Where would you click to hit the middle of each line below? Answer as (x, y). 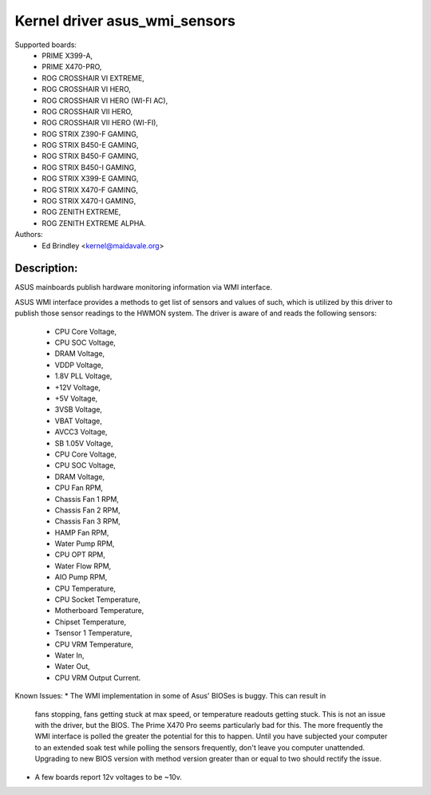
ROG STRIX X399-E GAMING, (90, 179)
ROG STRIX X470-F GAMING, (90, 190)
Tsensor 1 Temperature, (93, 633)
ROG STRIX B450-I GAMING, (89, 167)
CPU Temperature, (85, 588)
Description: (46, 269)
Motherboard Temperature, (99, 611)
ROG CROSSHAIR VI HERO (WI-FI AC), (105, 101)
